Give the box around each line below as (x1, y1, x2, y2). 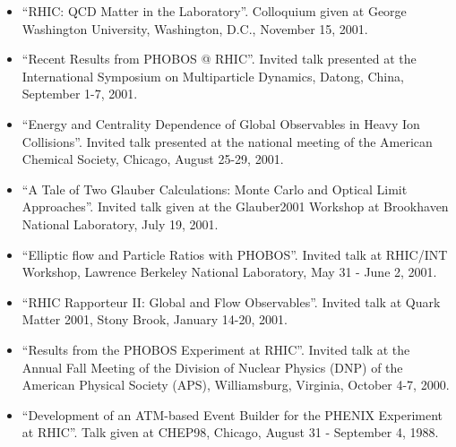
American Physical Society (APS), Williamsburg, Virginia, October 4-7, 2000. (22, 375, 450, 394)
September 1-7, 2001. (22, 84, 138, 103)
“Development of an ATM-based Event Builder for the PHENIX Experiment (22, 405, 443, 424)
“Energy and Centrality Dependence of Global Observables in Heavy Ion (22, 114, 420, 133)
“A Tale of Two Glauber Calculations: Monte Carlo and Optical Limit (22, 179, 408, 198)
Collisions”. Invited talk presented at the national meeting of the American (22, 132, 433, 150)
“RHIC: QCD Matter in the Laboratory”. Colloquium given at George (22, 2, 407, 20)
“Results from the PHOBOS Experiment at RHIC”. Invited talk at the (22, 340, 410, 358)
